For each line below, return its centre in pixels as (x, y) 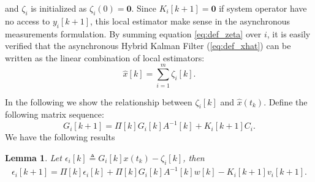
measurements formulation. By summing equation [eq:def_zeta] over (133, 33)
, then (194, 157)
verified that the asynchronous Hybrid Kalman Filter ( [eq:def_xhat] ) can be (148, 46)
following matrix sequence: (55, 114)
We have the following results (60, 137)
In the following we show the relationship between (99, 101)
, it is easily (289, 33)
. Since (144, 8)
